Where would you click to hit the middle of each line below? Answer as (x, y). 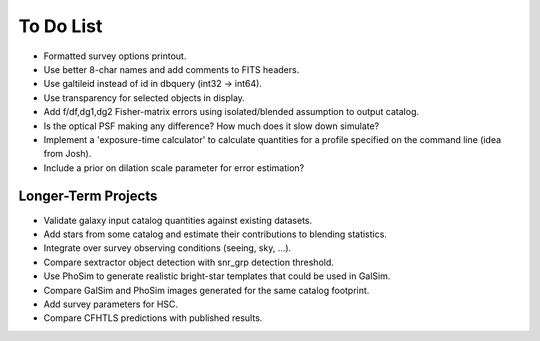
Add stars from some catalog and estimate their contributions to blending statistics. (215, 234)
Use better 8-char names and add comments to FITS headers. (171, 69)
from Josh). (67, 154)
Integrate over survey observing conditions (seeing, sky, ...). (167, 248)
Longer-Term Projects (88, 196)
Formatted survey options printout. (115, 56)
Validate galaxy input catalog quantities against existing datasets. (178, 220)
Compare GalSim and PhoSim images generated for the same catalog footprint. (206, 290)
